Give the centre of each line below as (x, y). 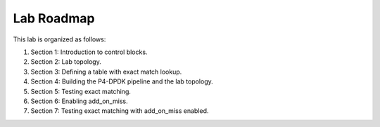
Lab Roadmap (54, 18)
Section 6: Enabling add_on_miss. (79, 101)
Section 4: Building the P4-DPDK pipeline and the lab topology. (122, 81)
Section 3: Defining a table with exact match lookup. (106, 72)
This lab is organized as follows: (59, 39)
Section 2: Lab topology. (66, 62)
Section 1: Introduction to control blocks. (89, 52)
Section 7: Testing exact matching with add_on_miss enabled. (120, 111)
